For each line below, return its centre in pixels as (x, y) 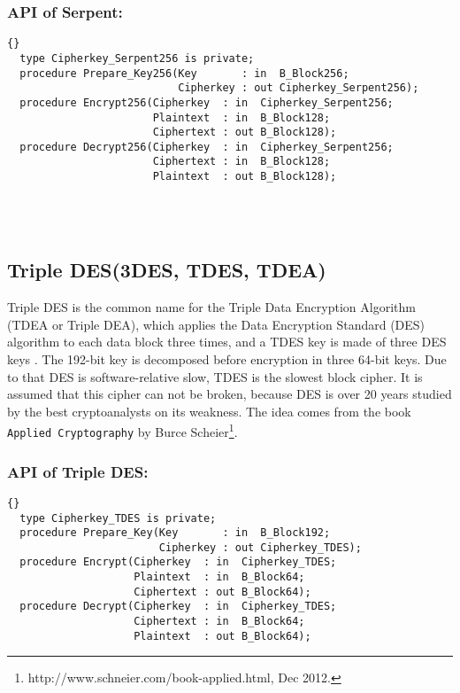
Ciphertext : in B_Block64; (219, 622)
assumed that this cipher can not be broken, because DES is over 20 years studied (230, 394)
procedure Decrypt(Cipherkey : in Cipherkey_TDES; (178, 607)
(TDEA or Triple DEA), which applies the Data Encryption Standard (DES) (216, 324)
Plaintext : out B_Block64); (222, 636)
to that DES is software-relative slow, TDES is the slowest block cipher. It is (215, 376)
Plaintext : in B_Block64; (219, 577)
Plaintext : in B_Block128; (241, 117)
